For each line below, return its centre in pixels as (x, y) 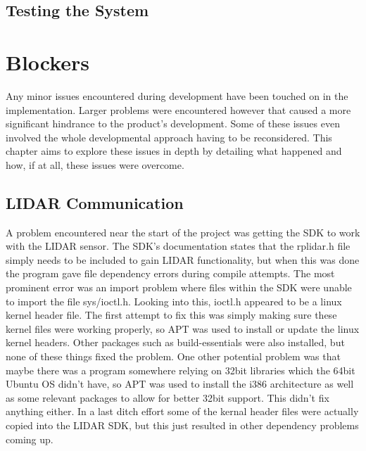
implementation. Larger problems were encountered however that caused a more (178, 109)
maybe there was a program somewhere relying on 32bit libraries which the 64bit (181, 370)
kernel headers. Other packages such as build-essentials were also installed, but (175, 342)
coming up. (30, 439)
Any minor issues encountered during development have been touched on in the (177, 95)
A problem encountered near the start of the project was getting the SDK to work (183, 232)
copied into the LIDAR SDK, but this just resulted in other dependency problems (182, 425)
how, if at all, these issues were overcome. (95, 164)
